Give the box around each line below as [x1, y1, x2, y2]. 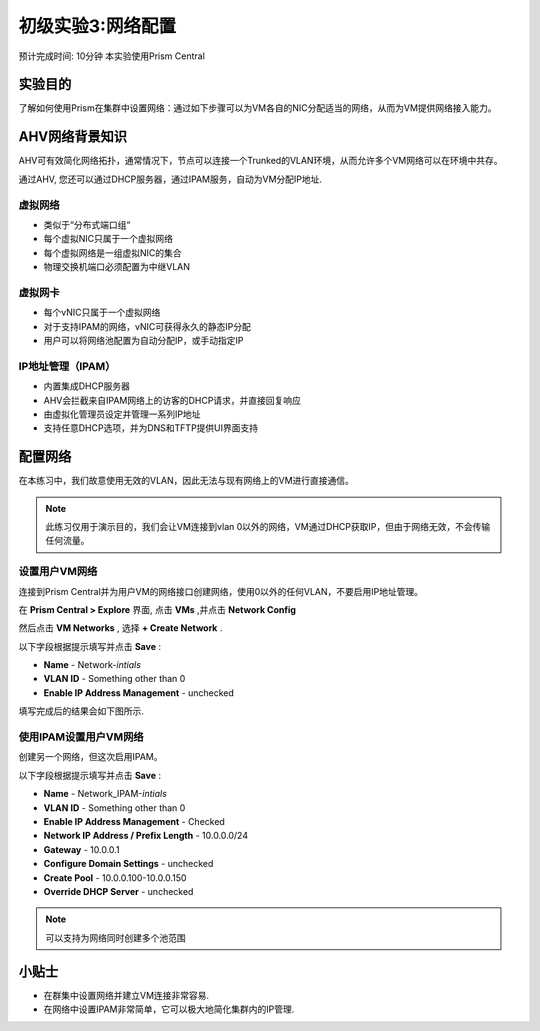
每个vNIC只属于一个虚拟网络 [43, 306, 161, 319]
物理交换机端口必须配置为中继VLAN [43, 261, 190, 273]
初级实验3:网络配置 [18, 15, 177, 37]
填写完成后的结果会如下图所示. [18, 705, 145, 717]
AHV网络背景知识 [18, 128, 128, 145]
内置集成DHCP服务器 [43, 380, 130, 392]
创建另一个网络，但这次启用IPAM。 [18, 751, 163, 763]
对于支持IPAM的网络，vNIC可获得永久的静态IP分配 [43, 320, 252, 332]
